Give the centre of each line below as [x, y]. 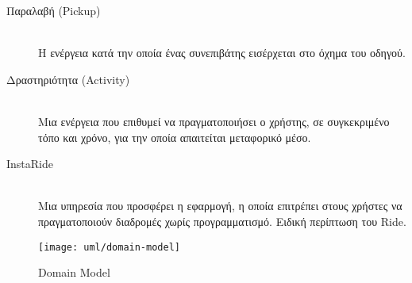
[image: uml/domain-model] [109, 247]
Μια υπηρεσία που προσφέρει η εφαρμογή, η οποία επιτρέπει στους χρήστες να [220, 206]
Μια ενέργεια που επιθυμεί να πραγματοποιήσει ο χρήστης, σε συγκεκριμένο [214, 121]
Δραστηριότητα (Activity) [68, 79]
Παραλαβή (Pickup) [54, 10]
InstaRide [30, 164]
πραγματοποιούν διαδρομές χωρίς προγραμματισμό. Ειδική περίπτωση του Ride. [222, 221]
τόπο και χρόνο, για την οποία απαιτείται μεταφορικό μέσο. [175, 137]
